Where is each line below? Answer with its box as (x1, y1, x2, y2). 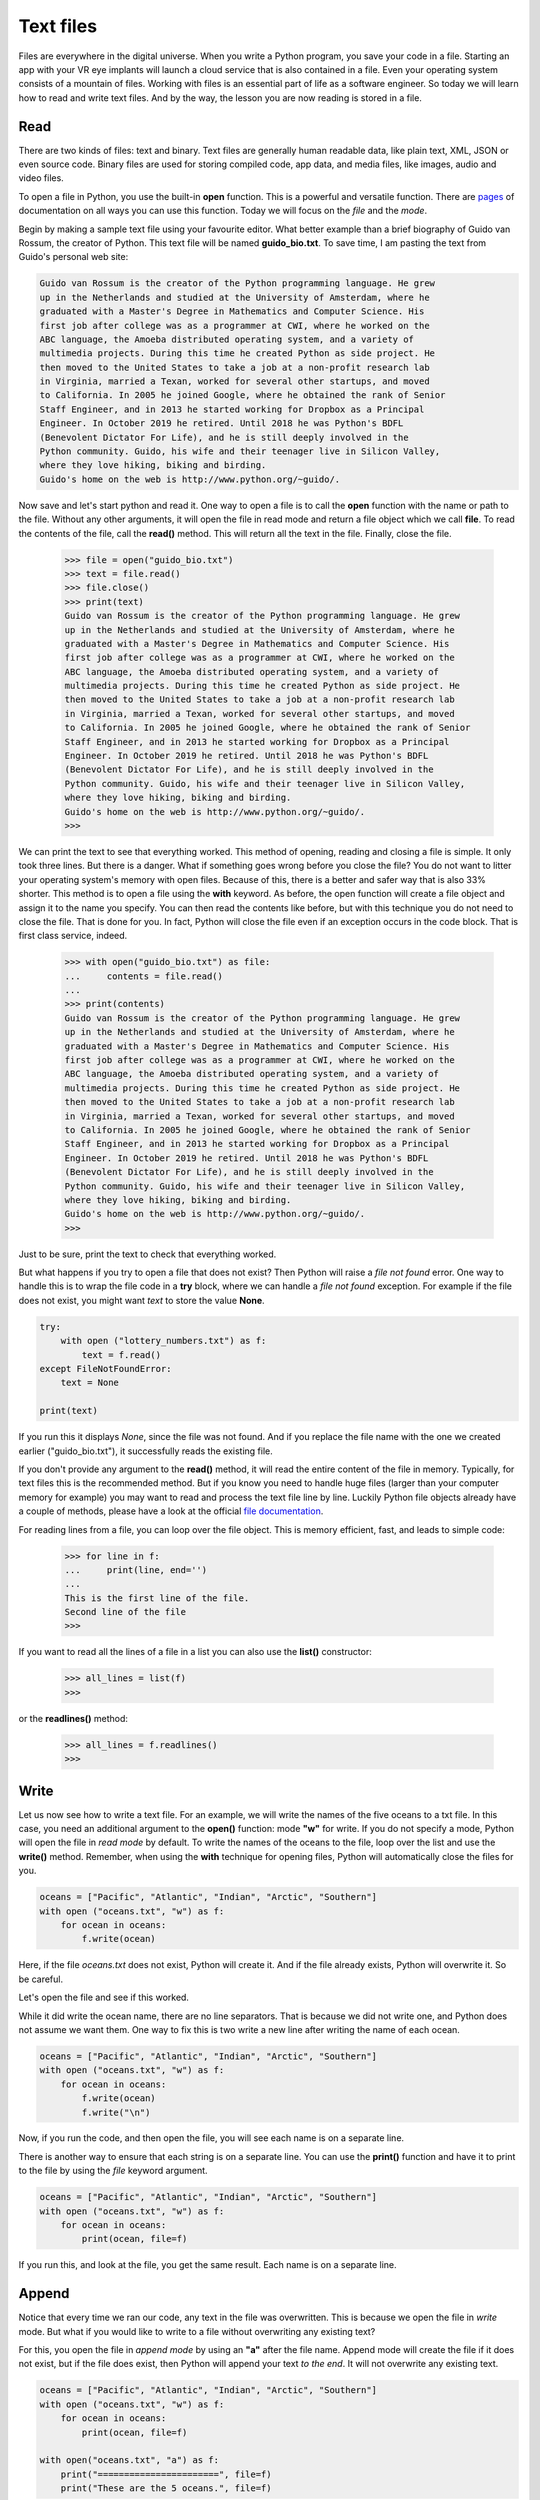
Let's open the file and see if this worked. (18, 1991, 190, 2004)
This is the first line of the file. (64, 1592, 250, 1604)
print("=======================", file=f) (60, 2468, 272, 2480)
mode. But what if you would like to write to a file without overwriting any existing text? (18, 2325, 376, 2337)
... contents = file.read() (64, 970, 224, 982)
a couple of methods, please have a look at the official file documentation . (18, 1505, 324, 1517)
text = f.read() (81, 1349, 162, 1360)
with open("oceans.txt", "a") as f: (39, 2455, 220, 2466)
